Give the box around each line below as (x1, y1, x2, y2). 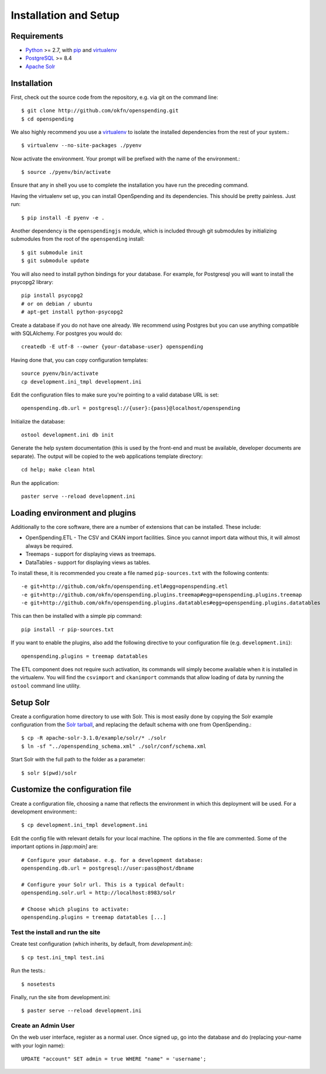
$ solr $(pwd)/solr (21, 769, 77, 776)
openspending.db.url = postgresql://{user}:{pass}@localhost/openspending (21, 405, 241, 412)
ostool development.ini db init (21, 432, 114, 439)
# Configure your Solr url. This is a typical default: (21, 881, 185, 888)
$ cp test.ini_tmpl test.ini (21, 954, 105, 960)
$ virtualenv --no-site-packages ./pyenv (21, 142, 142, 149)
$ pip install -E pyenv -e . (21, 214, 105, 221)
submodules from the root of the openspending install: (11, 235, 145, 242)
